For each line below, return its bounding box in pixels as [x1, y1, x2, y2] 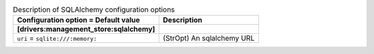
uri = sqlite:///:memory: [17, 33, 97, 43]
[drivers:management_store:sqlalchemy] [17, 24, 156, 34]
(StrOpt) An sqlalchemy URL [163, 33, 255, 43]
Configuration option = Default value [17, 15, 141, 25]
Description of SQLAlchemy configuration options [12, 5, 175, 15]
